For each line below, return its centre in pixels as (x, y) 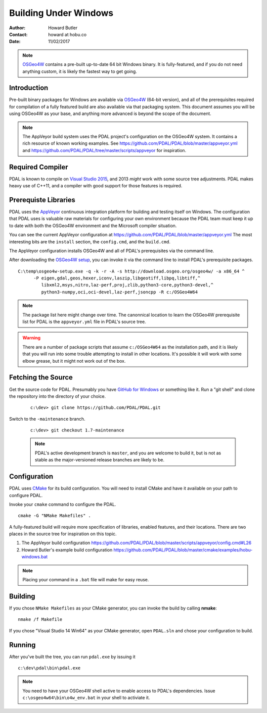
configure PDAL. (26, 495)
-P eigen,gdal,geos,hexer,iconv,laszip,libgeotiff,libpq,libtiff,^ (117, 278)
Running (22, 645)
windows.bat (35, 557)
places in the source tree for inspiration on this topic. (63, 534)
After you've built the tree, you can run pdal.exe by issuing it (72, 657)
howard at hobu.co (67, 34)
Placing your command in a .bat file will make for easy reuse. (86, 580)
